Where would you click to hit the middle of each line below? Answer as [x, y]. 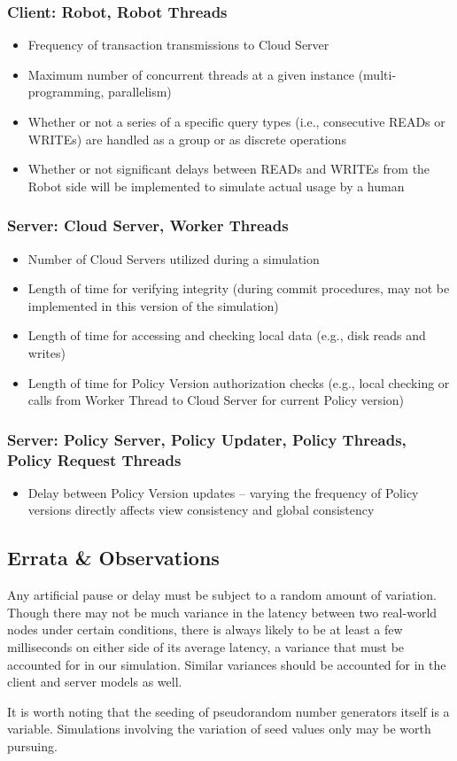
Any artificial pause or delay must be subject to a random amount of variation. [222, 595]
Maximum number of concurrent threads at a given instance [191, 74]
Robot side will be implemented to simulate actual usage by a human [216, 186]
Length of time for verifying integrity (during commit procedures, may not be [239, 288]
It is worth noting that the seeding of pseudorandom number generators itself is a [228, 711]
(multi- [377, 74]
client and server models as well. [95, 682]
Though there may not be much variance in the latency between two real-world [222, 612]
